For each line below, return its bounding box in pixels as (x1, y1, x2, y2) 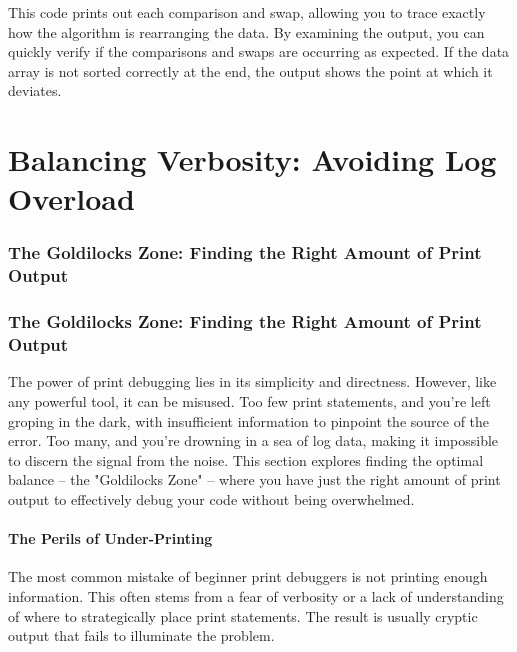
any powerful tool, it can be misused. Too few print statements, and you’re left (8, 391, 491, 412)
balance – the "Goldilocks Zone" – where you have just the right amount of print (8, 469, 501, 490)
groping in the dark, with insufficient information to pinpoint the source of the (8, 410, 490, 431)
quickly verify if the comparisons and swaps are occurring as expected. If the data (8, 41, 510, 62)
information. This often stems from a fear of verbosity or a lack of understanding (8, 585, 504, 606)
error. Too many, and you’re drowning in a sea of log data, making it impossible (8, 430, 499, 451)
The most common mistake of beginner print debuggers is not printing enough (8, 566, 488, 587)
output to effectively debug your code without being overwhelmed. (8, 489, 415, 509)
